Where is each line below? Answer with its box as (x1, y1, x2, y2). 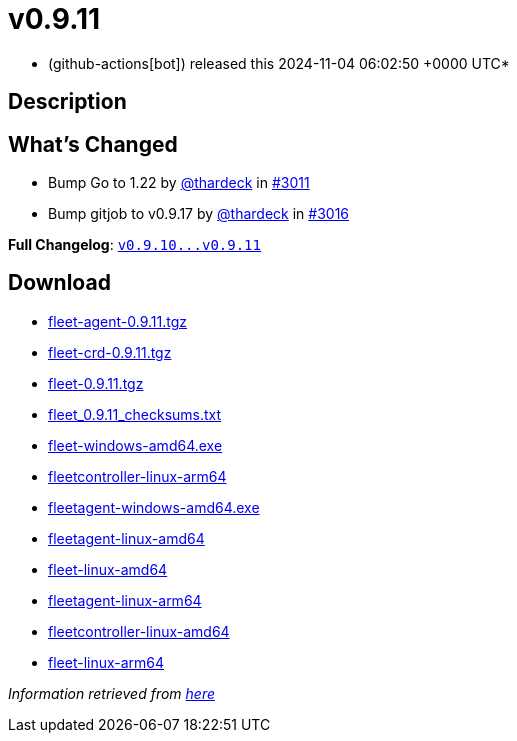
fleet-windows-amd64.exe (48, 436, 223, 454)
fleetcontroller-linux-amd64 (48, 622, 230, 640)
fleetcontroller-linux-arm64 (48, 467, 227, 485)
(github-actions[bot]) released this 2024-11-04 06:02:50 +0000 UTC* (48, 54, 510, 72)
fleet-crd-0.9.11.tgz (48, 343, 172, 361)
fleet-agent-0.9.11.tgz (48, 312, 188, 330)
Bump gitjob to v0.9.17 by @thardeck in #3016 (48, 205, 350, 223)
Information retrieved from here (8, 684, 216, 702)
